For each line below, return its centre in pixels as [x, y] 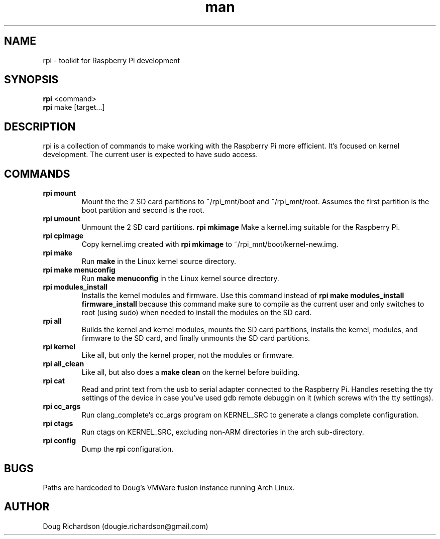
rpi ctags [58, 424]
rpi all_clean [64, 364]
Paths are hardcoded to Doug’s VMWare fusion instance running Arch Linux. [169, 487]
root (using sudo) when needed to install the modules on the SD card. [197, 313]
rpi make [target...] [74, 107]
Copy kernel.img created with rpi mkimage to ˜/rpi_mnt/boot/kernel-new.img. [210, 244]
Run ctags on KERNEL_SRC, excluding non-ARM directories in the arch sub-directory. [223, 432]
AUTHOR [27, 507]
